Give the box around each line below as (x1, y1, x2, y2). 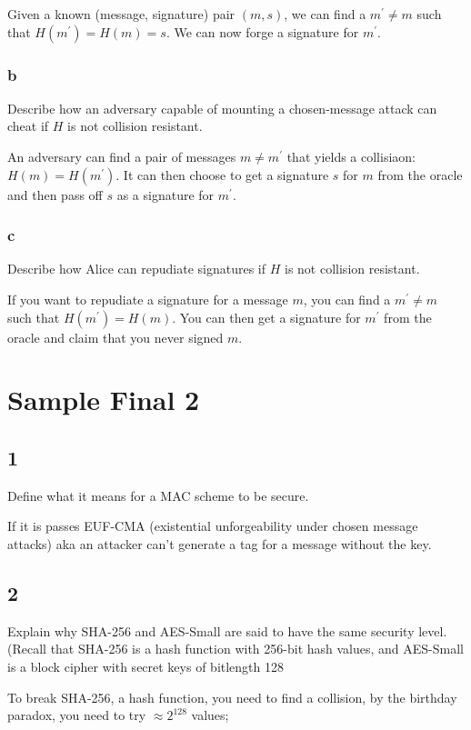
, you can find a (303, 290, 391, 308)
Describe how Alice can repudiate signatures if (7, 259, 266, 278)
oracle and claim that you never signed (7, 327, 224, 346)
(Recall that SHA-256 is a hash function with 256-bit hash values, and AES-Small (7, 639, 464, 658)
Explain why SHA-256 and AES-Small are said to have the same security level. (7, 621, 447, 640)
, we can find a (284, 5, 366, 23)
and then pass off (7, 185, 103, 204)
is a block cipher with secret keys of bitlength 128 (7, 656, 285, 675)
